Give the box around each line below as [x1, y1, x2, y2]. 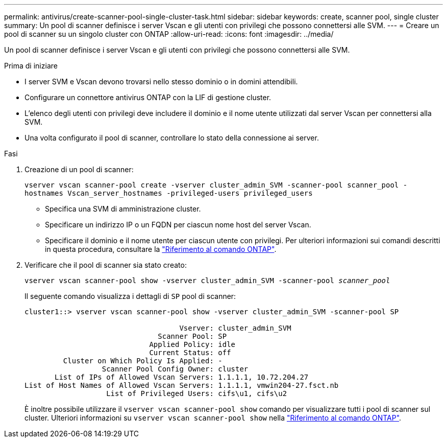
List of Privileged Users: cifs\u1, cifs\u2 [106, 389, 287, 398]
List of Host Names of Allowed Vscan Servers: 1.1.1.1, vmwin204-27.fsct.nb [24, 381, 339, 389]
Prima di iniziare [4, 61, 58, 70]
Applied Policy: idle [149, 340, 236, 348]
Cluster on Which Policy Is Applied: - [63, 357, 222, 365]
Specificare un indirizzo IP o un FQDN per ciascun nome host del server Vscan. [45, 220, 311, 229]
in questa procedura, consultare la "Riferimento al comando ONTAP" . [45, 245, 277, 253]
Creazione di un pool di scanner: [24, 165, 134, 174]
